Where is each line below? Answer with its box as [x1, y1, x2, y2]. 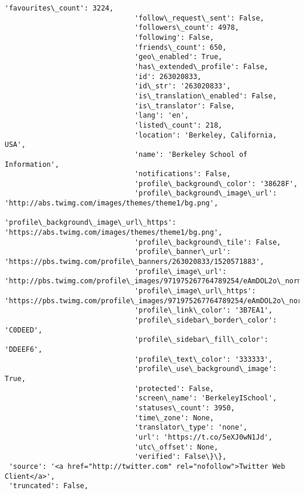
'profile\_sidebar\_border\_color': [134, 316, 277, 324]
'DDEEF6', [5, 345, 43, 354]
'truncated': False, [9, 482, 89, 490]
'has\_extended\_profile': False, [134, 62, 269, 71]
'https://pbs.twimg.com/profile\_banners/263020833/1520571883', [5, 258, 264, 266]
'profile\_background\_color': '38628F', [134, 179, 298, 188]
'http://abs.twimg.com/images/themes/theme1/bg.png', [5, 199, 219, 208]
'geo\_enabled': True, [134, 53, 223, 61]
